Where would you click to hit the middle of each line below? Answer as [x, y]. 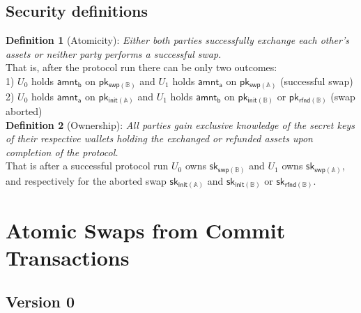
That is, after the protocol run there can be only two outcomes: [141, 67]
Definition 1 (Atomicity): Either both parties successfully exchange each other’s [177, 40]
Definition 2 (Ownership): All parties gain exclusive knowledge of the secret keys [180, 124]
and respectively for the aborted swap [86, 180]
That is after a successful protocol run [87, 166]
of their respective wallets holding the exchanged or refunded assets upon [159, 138]
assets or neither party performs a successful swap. [114, 53]
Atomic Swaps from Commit [146, 230]
